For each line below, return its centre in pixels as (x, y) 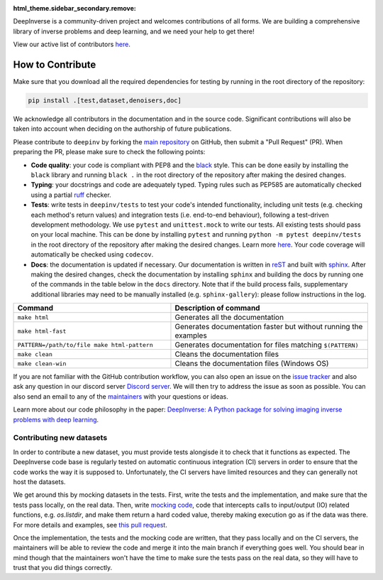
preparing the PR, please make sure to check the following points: (109, 152)
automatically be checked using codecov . (92, 254)
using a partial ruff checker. (71, 195)
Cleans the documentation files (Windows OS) (252, 364)
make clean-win (42, 364)
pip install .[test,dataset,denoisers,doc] (105, 101)
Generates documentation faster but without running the (269, 327)
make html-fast (42, 331)
